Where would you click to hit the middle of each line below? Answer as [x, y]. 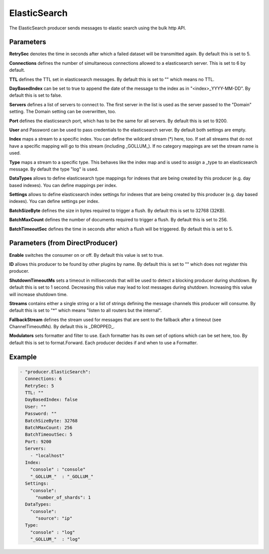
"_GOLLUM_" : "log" [55, 539]
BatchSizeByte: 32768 [52, 421]
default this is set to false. [36, 95]
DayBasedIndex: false [52, 400]
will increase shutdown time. [39, 294]
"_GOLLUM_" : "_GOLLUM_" [62, 476]
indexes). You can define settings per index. [54, 201]
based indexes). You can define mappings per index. [63, 185]
